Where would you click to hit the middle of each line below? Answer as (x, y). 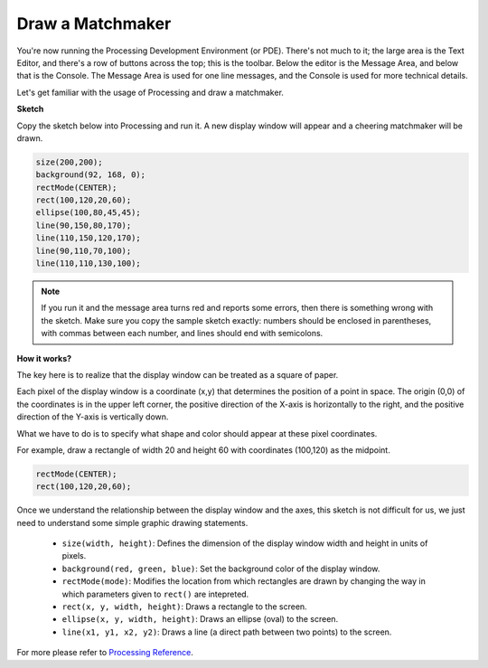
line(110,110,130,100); (89, 263)
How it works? (44, 358)
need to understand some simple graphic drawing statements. (132, 522)
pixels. (74, 556)
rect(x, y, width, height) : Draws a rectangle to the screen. (184, 607)
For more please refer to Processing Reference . (105, 653)
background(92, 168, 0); (91, 175)
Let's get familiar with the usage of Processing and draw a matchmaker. (150, 92)
